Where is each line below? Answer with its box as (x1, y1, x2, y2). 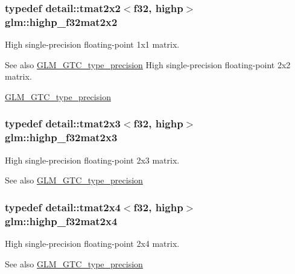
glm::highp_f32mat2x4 (5, 213, 118, 228)
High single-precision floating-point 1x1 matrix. (5, 38, 180, 51)
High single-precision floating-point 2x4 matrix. (5, 237, 180, 249)
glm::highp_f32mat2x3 (5, 130, 118, 145)
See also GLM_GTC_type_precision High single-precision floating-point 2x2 (5, 58, 291, 71)
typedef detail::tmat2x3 (5, 116, 121, 131)
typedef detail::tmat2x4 (5, 199, 121, 214)
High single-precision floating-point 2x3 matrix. (5, 153, 180, 166)
